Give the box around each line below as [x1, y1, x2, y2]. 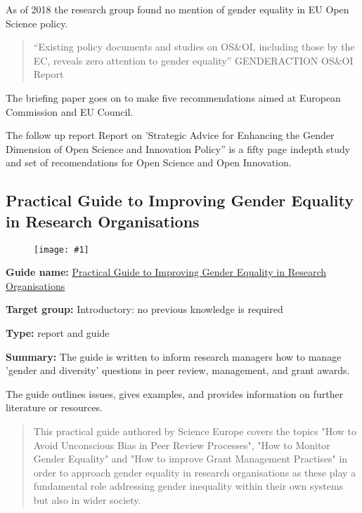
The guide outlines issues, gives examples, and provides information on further [6, 386, 344, 401]
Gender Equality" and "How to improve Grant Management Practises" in [33, 451, 348, 466]
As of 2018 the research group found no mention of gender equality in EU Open [6, 2, 349, 16]
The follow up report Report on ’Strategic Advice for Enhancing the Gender [6, 128, 335, 142]
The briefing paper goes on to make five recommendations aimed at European [6, 90, 341, 105]
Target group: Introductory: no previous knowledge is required [6, 302, 283, 317]
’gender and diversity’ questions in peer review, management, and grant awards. [6, 363, 350, 378]
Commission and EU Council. [6, 104, 134, 119]
